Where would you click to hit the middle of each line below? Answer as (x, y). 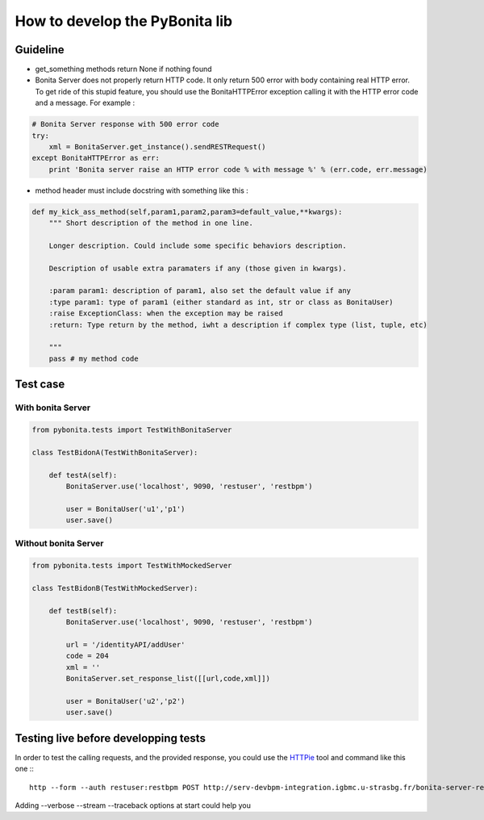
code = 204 (87, 656)
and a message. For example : (85, 103)
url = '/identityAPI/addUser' (125, 644)
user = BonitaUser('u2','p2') (125, 701)
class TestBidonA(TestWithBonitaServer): (115, 452)
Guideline (40, 50)
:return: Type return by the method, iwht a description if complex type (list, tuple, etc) (238, 324)
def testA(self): (83, 475)
